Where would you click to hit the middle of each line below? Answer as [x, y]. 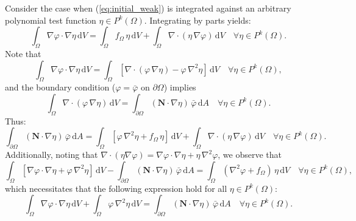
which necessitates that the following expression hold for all [116, 188]
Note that [23, 53]
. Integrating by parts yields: [198, 20]
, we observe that [250, 155]
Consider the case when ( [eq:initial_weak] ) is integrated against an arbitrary [148, 8]
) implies [180, 87]
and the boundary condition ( [60, 87]
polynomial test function [51, 20]
